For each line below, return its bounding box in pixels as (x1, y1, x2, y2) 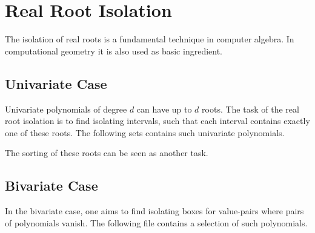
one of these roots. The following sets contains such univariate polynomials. (5, 126, 285, 139)
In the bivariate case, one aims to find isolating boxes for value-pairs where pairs (5, 205, 304, 217)
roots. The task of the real (202, 102, 299, 115)
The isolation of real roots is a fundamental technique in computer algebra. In (5, 33, 294, 45)
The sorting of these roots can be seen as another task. (5, 146, 208, 159)
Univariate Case (5, 74, 107, 93)
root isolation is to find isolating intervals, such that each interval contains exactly (5, 114, 310, 127)
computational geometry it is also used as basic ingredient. (5, 44, 223, 57)
